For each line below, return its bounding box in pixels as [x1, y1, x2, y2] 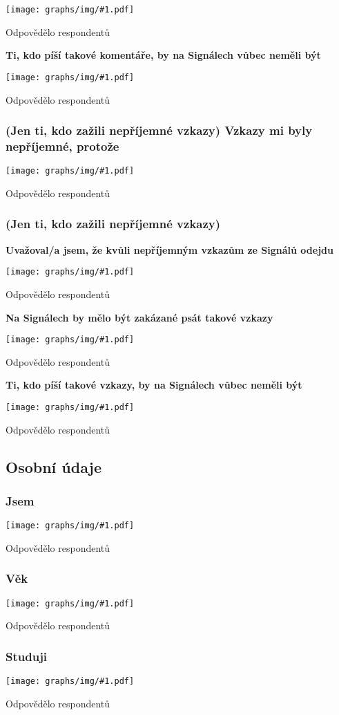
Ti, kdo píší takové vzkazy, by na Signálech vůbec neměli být [6, 378, 302, 392]
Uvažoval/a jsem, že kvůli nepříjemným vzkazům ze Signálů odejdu [6, 242, 333, 257]
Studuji [6, 647, 48, 665]
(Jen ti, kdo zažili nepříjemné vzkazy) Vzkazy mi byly [6, 122, 313, 139]
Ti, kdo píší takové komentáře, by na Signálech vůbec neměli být [6, 48, 321, 62]
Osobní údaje [6, 456, 102, 477]
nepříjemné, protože [6, 137, 119, 154]
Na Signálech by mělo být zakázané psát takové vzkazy [6, 310, 273, 324]
